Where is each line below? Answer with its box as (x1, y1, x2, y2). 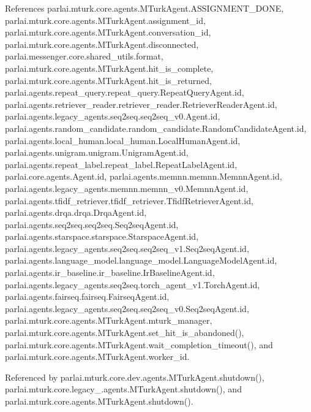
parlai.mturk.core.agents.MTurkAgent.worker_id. (5, 350, 190, 363)
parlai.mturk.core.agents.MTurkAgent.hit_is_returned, (5, 74, 212, 86)
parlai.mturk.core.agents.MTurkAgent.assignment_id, (5, 13, 206, 26)
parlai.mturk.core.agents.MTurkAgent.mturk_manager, (5, 314, 212, 327)
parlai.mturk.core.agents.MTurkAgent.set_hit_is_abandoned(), (5, 326, 244, 339)
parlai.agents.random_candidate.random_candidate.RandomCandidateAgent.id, (5, 121, 307, 134)
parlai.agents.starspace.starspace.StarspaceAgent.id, (5, 230, 199, 243)
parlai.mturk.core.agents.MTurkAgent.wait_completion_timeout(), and (5, 338, 273, 351)
